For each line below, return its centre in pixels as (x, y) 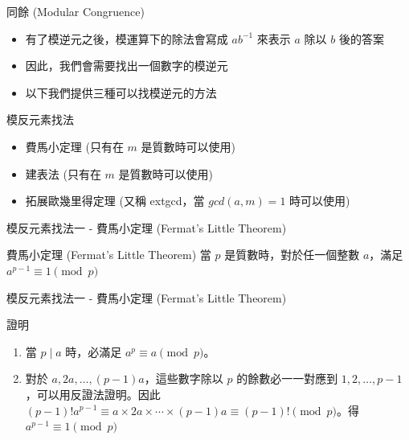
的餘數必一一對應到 (287, 378)
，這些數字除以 (184, 378)
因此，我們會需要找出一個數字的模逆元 (127, 66)
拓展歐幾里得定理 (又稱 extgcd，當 (115, 201)
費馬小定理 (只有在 (74, 146)
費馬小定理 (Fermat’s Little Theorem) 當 (109, 255)
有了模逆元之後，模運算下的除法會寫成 (127, 38)
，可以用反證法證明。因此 (93, 394)
